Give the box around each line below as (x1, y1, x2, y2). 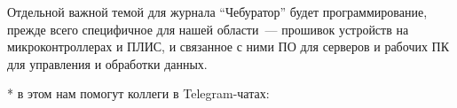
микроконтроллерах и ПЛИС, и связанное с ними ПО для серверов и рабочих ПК (7, 37, 450, 56)
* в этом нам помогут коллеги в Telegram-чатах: (7, 84, 270, 103)
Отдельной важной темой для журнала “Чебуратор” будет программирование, (7, 3, 428, 20)
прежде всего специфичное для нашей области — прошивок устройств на (7, 19, 409, 38)
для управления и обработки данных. (7, 54, 208, 73)
